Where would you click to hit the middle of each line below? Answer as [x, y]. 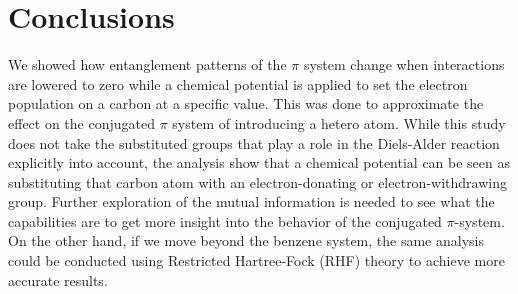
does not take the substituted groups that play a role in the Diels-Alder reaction [254, 142]
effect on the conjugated [81, 122]
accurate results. [58, 279]
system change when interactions [404, 64]
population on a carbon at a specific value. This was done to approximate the [246, 103]
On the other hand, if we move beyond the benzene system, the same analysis [246, 240]
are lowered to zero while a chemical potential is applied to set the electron [238, 83]
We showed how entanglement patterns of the [147, 64]
